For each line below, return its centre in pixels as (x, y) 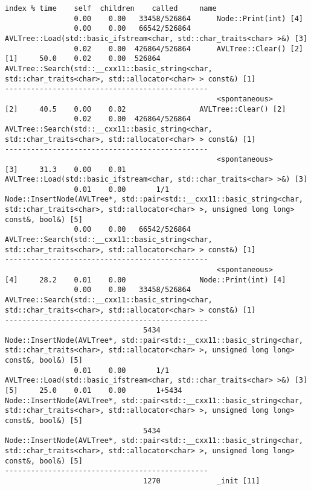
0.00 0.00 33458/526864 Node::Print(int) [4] (188, 18)
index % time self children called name (111, 8)
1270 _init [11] (202, 481)
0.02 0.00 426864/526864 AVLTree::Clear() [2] (188, 49)
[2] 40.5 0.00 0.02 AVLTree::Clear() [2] (146, 109)
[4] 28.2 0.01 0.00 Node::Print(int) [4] (146, 280)
